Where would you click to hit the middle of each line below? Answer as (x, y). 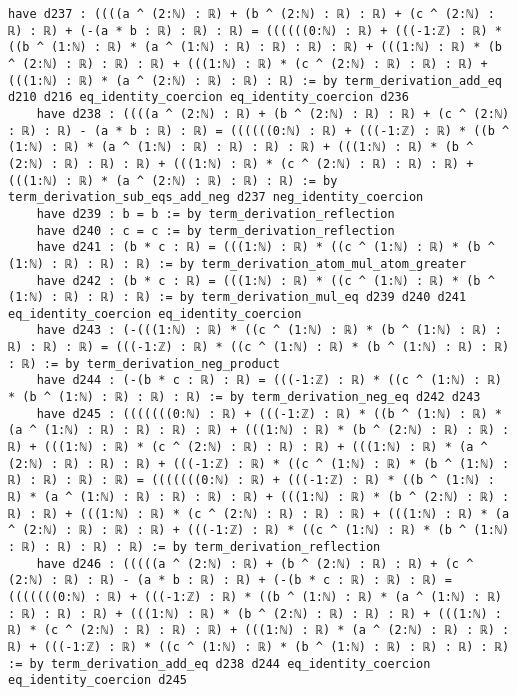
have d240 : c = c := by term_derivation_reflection (215, 230)
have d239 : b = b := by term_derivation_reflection (215, 213)
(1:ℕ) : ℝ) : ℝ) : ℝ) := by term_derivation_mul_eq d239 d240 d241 (237, 297)
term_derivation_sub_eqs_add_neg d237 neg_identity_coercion (216, 197)
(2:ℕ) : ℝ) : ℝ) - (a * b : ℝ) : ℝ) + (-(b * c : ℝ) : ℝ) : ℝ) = (230, 580)
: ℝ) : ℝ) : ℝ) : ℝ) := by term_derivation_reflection (194, 547)
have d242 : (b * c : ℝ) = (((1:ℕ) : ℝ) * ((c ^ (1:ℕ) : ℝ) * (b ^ (265, 280)
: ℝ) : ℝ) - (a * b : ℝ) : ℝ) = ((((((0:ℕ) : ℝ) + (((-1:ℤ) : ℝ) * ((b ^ (259, 130)
